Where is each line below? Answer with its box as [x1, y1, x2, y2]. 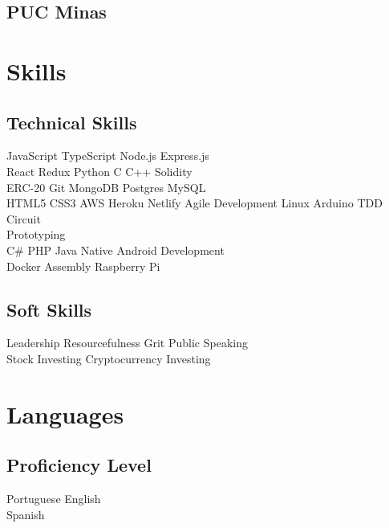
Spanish [6, 505, 45, 522]
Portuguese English [6, 490, 101, 507]
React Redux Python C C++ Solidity [6, 162, 192, 179]
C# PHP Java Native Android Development [6, 241, 225, 258]
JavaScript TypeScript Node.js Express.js [6, 147, 209, 164]
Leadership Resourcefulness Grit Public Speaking [6, 334, 248, 351]
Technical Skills [6, 109, 137, 134]
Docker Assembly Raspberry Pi [6, 257, 160, 274]
